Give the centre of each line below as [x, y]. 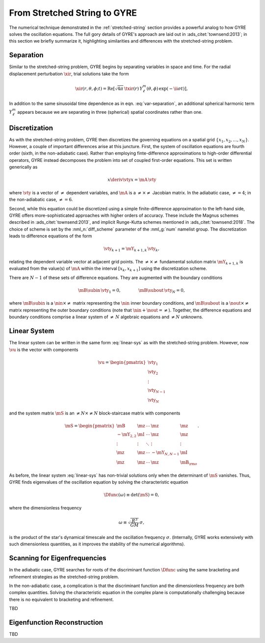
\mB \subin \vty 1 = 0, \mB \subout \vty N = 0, [131, 291]
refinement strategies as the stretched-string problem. [64, 577]
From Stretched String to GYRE [73, 13]
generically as [23, 167]
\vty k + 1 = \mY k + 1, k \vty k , [132, 249]
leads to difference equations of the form [51, 236]
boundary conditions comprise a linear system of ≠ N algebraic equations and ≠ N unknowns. [106, 317]
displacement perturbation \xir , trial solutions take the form [69, 74]
